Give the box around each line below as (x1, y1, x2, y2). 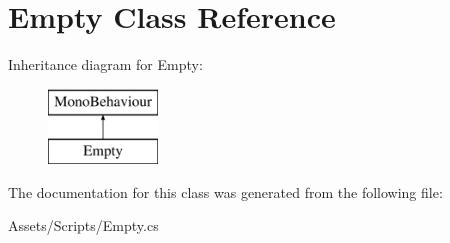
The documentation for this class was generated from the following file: (8, 181, 443, 202)
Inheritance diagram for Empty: (8, 54, 203, 75)
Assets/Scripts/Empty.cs (8, 215, 159, 236)
